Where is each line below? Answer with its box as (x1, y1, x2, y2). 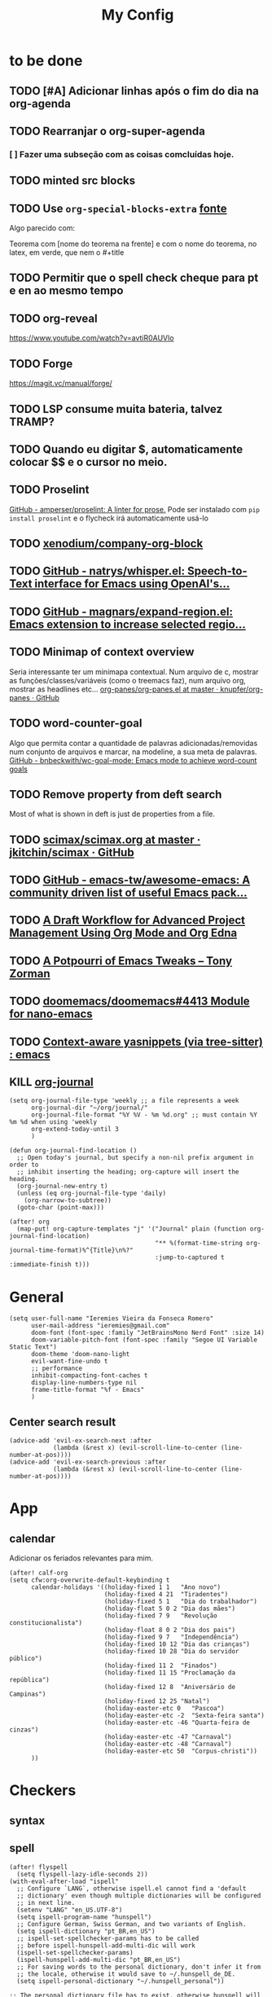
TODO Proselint (9, 483, 90, 497)
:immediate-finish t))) (9, 1261, 90, 1269)
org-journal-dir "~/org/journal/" (30, 1104, 149, 1113)
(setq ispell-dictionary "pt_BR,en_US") (16, 1927, 156, 1935)
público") (9, 1655, 43, 1663)
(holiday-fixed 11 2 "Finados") (103, 1661, 218, 1670)
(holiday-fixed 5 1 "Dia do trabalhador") (103, 1598, 257, 1606)
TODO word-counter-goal (9, 717, 143, 731)
